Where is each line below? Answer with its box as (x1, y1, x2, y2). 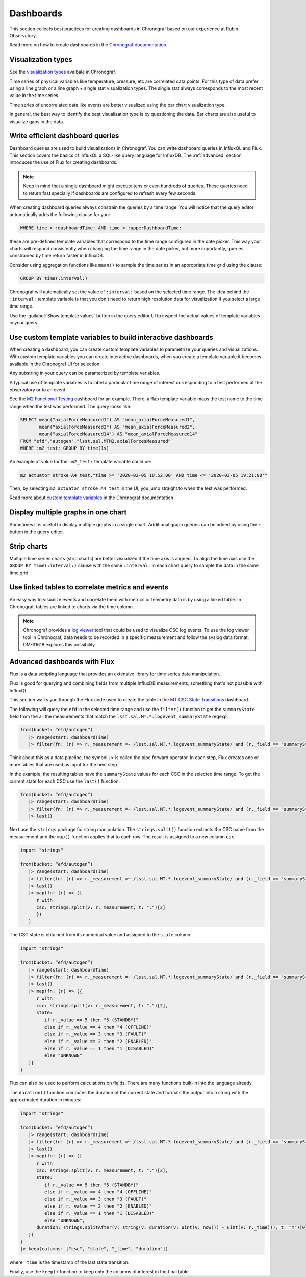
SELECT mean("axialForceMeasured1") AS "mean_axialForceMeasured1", (20, 417, 195, 422)
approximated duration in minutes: (9, 1096, 82, 1103)
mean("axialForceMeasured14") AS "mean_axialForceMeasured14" (39, 431, 198, 437)
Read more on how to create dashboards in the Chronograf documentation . (9, 42, 168, 48)
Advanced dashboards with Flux (9, 657, 115, 666)
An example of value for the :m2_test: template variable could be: (9, 459, 151, 465)
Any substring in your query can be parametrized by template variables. (9, 370, 161, 376)
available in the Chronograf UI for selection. (9, 361, 101, 367)
